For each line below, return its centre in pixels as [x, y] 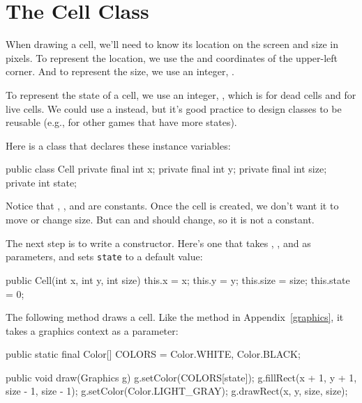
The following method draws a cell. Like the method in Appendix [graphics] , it [175, 317]
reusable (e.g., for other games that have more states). [121, 122]
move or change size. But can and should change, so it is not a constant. [160, 220]
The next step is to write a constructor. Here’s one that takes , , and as [158, 243]
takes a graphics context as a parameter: [92, 330]
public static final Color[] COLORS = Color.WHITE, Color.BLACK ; [153, 354]
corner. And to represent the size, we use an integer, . [120, 71]
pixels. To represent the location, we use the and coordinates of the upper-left [172, 57]
